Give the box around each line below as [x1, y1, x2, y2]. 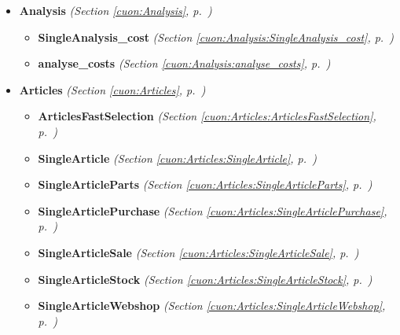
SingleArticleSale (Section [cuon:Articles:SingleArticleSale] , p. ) [38, 244, 359, 260]
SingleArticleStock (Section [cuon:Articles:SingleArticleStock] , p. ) [38, 271, 372, 287]
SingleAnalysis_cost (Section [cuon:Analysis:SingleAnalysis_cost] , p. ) [38, 28, 394, 45]
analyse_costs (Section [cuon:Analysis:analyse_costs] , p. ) [38, 55, 331, 72]
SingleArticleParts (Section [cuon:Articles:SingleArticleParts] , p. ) [38, 176, 372, 193]
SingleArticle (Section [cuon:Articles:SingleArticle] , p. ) [38, 149, 317, 166]
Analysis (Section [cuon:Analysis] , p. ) [19, 2, 212, 18]
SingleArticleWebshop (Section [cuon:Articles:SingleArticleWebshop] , [38, 297, 386, 314]
